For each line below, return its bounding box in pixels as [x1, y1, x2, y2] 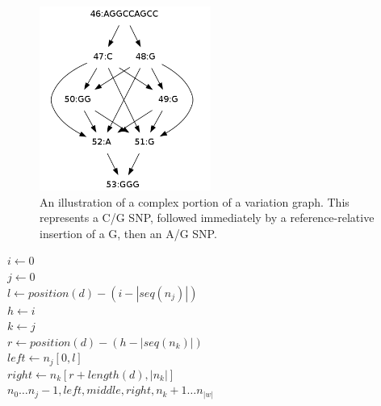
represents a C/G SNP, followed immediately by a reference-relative [40, 209, 375, 226]
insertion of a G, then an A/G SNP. [40, 224, 217, 241]
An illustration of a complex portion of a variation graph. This [40, 193, 350, 210]
